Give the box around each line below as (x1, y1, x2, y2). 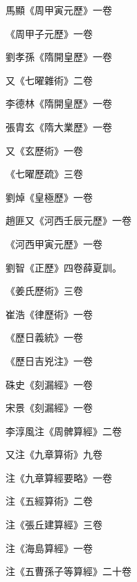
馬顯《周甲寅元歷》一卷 (6, 3, 112, 17)
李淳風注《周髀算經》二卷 (6, 423, 122, 438)
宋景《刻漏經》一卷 (6, 400, 93, 415)
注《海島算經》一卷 (6, 540, 93, 555)
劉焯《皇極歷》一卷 (6, 189, 93, 204)
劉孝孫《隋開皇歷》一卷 (6, 49, 112, 64)
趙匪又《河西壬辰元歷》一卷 (6, 213, 131, 228)
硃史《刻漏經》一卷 (6, 377, 93, 391)
